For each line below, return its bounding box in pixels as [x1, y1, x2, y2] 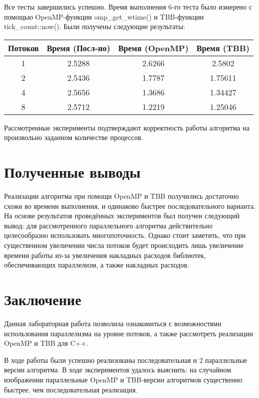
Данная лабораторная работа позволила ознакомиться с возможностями [4, 318, 221, 328]
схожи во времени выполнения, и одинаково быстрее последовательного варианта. [4, 200, 256, 211]
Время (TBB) [196, 42, 250, 54]
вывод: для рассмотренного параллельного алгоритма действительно [4, 220, 213, 230]
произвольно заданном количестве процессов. [4, 132, 143, 143]
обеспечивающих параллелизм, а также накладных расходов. [4, 259, 189, 270]
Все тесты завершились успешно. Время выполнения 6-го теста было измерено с [4, 2, 252, 12]
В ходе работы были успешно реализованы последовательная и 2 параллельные [4, 354, 247, 365]
